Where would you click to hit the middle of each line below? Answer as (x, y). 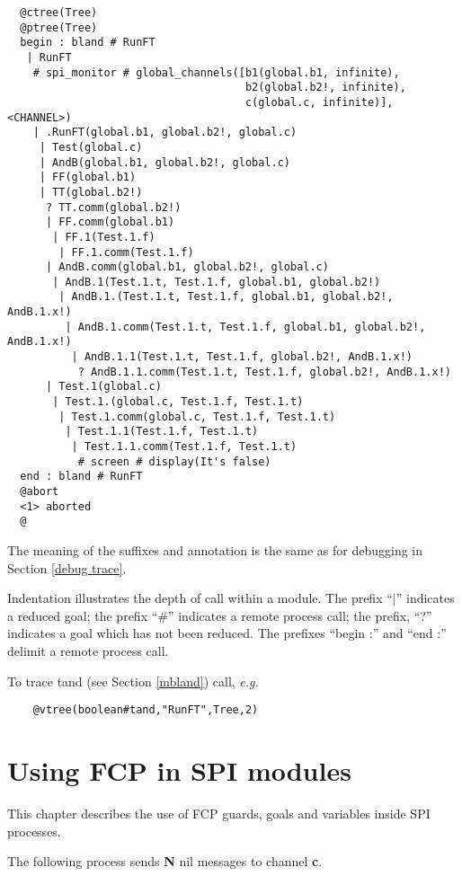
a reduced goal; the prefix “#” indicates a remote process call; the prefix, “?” (220, 615)
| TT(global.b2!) (91, 192)
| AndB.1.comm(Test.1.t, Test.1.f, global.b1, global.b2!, (245, 327)
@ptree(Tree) (59, 27)
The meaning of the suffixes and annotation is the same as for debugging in (215, 549)
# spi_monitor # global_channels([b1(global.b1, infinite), (216, 72)
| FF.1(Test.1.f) (104, 237)
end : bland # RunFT (81, 477)
